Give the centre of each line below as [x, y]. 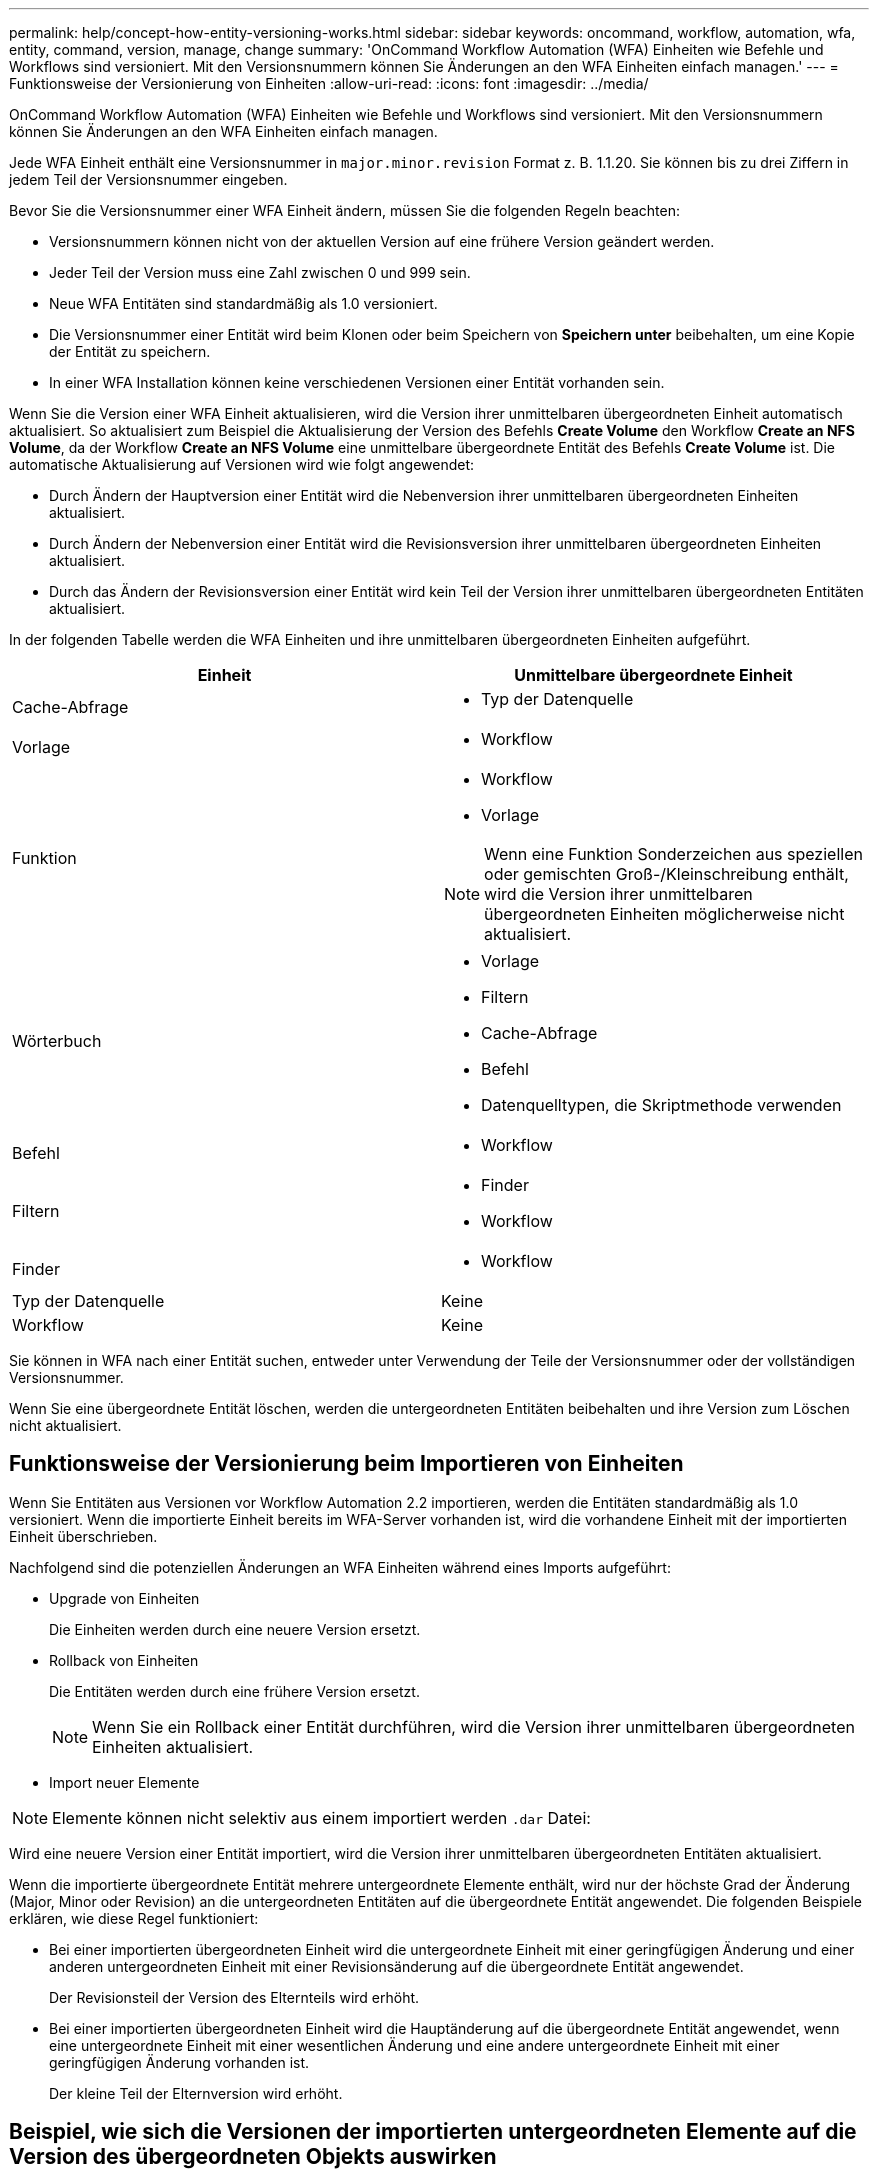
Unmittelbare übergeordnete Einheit [653, 675]
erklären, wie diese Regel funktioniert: [134, 1918]
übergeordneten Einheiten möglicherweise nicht [664, 914]
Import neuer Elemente [124, 1782]
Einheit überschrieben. [83, 1536]
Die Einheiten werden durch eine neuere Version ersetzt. [235, 1629]
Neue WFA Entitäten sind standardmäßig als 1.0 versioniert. [243, 303]
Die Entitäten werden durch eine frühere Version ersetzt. [234, 1691]
